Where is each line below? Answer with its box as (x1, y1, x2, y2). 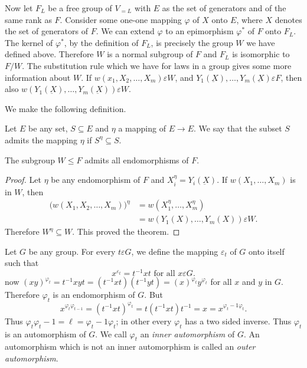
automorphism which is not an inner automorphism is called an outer (5, 340, 256, 353)
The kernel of (5, 36, 53, 48)
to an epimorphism (165, 25, 234, 37)
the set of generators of (5, 25, 88, 37)
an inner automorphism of (140, 327, 235, 340)
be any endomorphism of (51, 173, 141, 186)
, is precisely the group (151, 36, 233, 48)
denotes (275, 13, 302, 25)
